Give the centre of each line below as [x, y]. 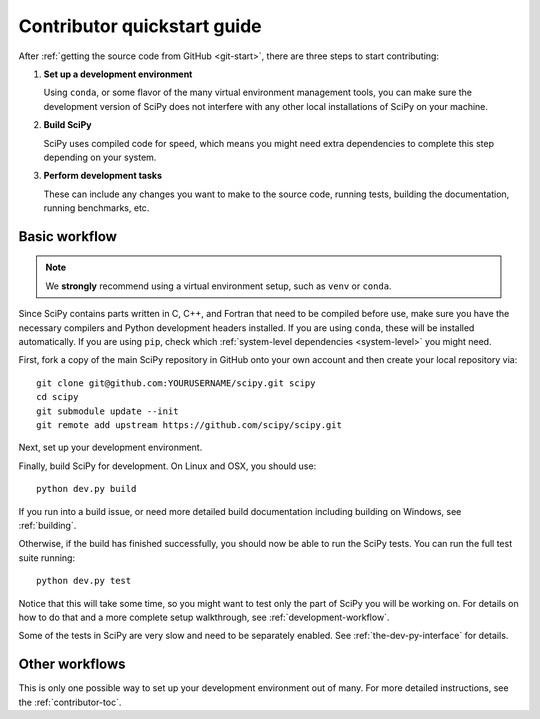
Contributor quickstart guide [140, 26]
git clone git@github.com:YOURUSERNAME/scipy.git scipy [176, 383]
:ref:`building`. [47, 525]
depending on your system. [100, 157]
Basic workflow [67, 236]
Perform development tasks [103, 176]
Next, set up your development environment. [110, 447]
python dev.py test [84, 581]
